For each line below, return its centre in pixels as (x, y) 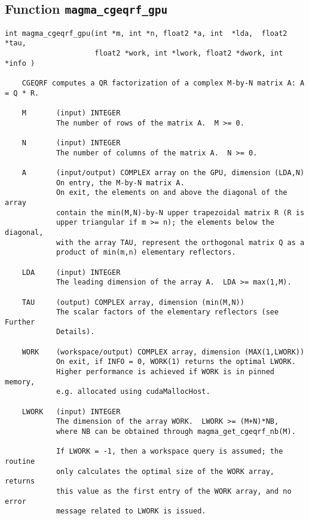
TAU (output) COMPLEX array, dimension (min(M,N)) (133, 302)
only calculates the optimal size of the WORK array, (165, 471)
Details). (75, 332)
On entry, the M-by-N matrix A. (120, 183)
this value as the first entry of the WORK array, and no (174, 491)
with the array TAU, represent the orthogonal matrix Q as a (180, 242)
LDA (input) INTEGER (71, 272)
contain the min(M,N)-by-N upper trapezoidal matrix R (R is (180, 212)
